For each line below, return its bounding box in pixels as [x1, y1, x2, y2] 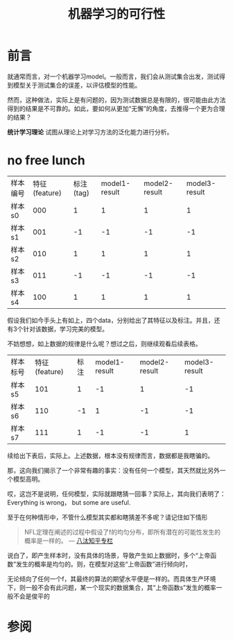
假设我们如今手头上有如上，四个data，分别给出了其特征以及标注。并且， [7, 316, 214, 324]
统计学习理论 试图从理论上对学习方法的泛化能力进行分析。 [7, 128, 173, 136]
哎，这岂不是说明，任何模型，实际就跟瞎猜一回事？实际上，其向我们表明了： [7, 489, 226, 498]
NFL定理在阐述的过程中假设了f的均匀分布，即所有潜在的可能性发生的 [24, 528, 221, 536]
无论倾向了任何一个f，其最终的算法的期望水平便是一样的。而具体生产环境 [7, 574, 216, 583]
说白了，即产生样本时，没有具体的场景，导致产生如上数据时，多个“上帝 [7, 551, 211, 559]
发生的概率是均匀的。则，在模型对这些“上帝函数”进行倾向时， [16, 559, 192, 568]
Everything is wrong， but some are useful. [7, 498, 131, 507]
